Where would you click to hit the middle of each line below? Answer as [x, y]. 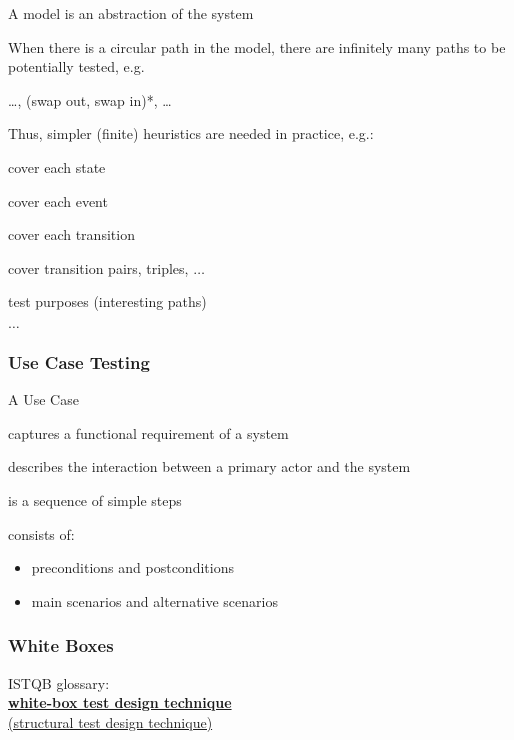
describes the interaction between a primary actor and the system [209, 466]
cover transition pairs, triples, [98, 267]
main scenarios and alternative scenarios [154, 600]
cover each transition [71, 234]
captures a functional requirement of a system [148, 432]
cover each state [57, 166]
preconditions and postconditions [132, 567]
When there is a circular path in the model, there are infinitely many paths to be [257, 46]
